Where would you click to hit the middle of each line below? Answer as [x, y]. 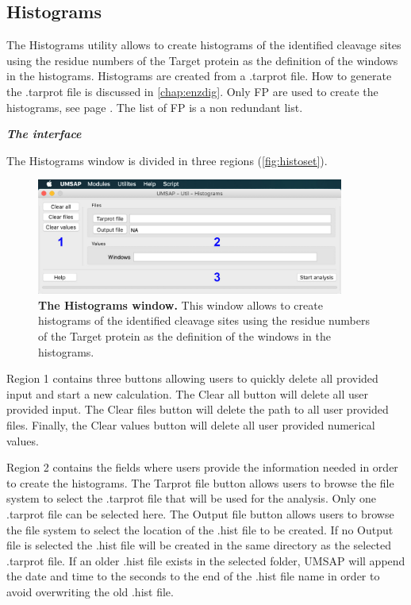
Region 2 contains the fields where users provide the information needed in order [202, 467]
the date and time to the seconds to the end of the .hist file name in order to [193, 576]
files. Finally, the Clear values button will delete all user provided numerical [191, 424]
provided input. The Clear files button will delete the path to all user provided [198, 409]
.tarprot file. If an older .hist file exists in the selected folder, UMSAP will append [206, 560]
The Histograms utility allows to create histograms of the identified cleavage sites [204, 45]
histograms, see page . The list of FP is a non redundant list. [155, 107]
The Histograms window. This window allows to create [181, 304]
